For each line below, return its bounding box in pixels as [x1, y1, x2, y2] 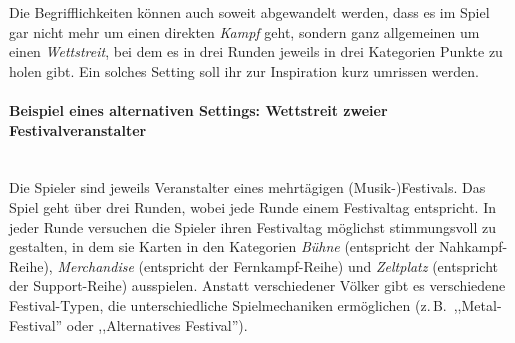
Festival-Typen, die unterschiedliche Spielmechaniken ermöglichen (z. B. [9, 294, 447, 315]
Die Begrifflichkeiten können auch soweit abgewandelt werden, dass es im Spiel [9, 2, 490, 22]
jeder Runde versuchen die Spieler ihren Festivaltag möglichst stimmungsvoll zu [9, 216, 497, 237]
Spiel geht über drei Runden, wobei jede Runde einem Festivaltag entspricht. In [9, 196, 496, 217]
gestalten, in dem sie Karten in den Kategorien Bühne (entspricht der [9, 236, 435, 257]
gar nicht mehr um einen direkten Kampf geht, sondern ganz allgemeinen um [9, 21, 480, 42]
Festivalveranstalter [9, 119, 147, 140]
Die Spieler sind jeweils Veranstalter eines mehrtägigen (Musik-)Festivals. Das [9, 177, 486, 198]
